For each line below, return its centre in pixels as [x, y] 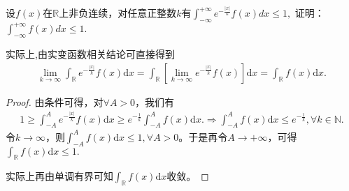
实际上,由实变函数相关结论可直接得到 [90, 54]
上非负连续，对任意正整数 [118, 13]
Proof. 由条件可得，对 [55, 101]
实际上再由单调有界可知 [59, 176]
